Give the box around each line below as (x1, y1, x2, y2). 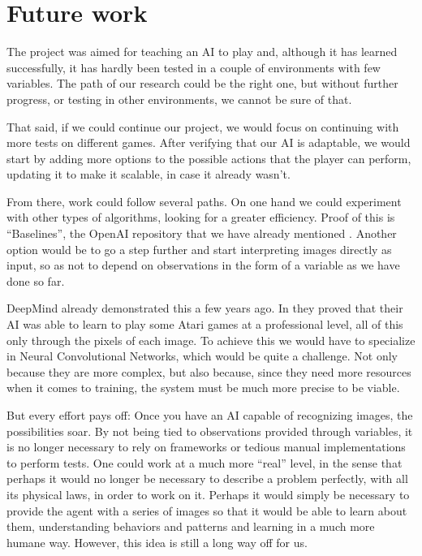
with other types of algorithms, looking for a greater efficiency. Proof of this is (6, 209, 395, 226)
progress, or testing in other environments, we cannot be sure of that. (6, 90, 352, 107)
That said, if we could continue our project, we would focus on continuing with (6, 118, 399, 135)
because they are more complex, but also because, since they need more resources (6, 363, 411, 380)
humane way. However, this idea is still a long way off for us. (6, 533, 308, 550)
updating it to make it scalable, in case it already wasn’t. (6, 166, 291, 183)
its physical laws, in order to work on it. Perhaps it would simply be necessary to (6, 485, 410, 502)
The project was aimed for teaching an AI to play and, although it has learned (6, 43, 398, 60)
